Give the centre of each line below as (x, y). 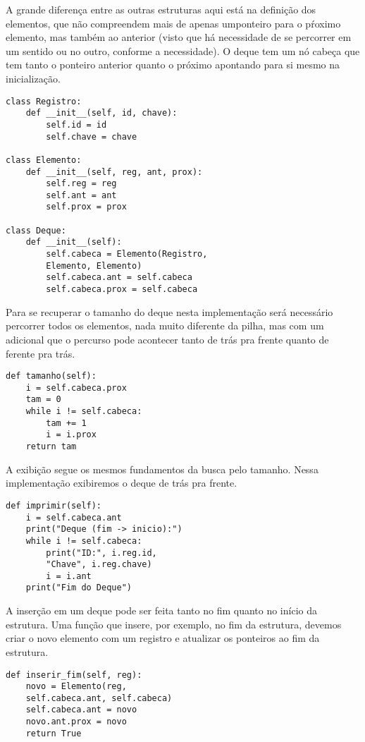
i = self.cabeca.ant (74, 517)
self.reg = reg (81, 184)
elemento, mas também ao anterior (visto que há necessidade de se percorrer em (179, 37)
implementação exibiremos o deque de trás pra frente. (122, 483)
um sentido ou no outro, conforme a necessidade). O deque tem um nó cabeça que (183, 50)
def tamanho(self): (51, 376)
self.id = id (76, 124)
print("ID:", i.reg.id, (101, 553)
